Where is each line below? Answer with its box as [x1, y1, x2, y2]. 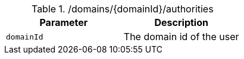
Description [154, 17, 208, 28]
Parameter [39, 17, 88, 28]
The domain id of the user [123, 31, 239, 42]
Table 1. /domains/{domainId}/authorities [31, 3, 214, 15]
